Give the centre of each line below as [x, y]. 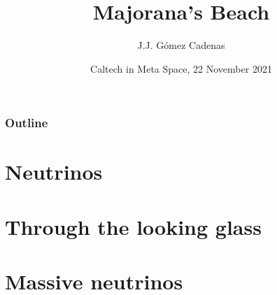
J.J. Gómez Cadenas [181, 45]
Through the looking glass [133, 226]
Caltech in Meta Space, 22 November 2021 [181, 68]
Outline [27, 123]
